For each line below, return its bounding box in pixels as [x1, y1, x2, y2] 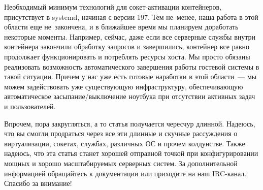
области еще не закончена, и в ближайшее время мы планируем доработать [4, 21, 239, 32]
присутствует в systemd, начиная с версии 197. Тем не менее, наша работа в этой [4, 11, 258, 22]
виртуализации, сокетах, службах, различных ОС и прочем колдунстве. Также [4, 138, 245, 148]
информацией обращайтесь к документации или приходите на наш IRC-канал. [4, 168, 247, 178]
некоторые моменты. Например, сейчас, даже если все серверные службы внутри [4, 31, 256, 42]
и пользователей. [4, 101, 56, 111]
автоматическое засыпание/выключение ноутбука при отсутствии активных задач [4, 91, 255, 102]
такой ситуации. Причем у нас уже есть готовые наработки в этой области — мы [4, 71, 257, 82]
